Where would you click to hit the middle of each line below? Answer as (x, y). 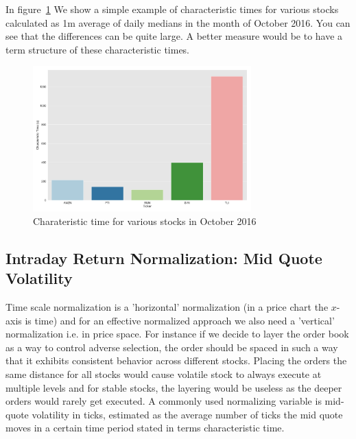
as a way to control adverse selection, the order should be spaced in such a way (172, 347)
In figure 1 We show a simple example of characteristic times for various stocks (172, 9)
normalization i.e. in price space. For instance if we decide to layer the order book (177, 334)
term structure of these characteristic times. (98, 49)
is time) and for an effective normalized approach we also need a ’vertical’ (180, 320)
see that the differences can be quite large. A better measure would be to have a (174, 36)
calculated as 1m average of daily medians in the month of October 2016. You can (178, 22)
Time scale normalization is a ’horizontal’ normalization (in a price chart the (167, 306)
